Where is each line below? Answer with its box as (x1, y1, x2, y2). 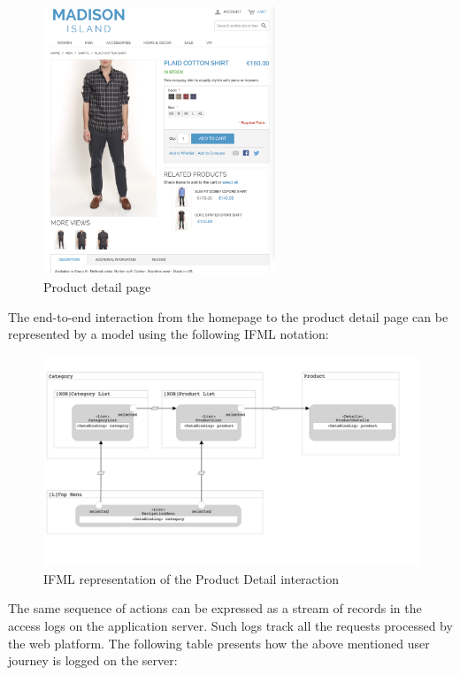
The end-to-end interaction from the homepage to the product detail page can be (8, 307, 448, 326)
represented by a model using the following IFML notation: (8, 325, 329, 343)
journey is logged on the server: (8, 651, 178, 670)
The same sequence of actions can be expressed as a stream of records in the (8, 599, 422, 617)
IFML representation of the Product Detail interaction (43, 569, 339, 587)
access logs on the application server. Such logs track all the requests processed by (8, 617, 453, 635)
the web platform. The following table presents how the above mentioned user (8, 633, 430, 652)
